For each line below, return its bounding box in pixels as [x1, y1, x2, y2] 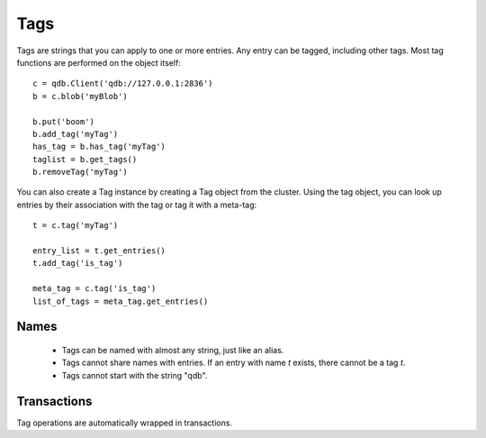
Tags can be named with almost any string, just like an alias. [61, 344, 284, 355]
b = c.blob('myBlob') [32, 91, 128, 101]
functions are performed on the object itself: [16, 57, 182, 68]
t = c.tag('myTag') [32, 221, 119, 231]
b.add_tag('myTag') [32, 129, 119, 139]
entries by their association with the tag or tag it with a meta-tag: [16, 199, 257, 210]
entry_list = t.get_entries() [32, 246, 166, 256]
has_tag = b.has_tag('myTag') [32, 141, 166, 152]
